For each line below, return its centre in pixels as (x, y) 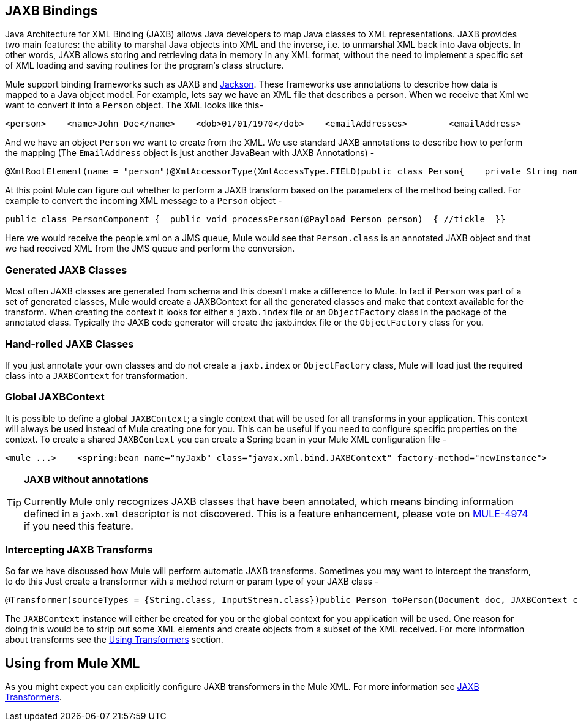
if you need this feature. (79, 526)
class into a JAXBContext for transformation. (96, 375)
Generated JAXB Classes (66, 270)
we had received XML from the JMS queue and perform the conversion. (150, 249)
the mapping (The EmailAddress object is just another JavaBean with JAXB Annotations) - (190, 153)
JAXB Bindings (51, 11)
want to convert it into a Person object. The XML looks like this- (134, 105)
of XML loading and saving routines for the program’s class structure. (144, 65)
